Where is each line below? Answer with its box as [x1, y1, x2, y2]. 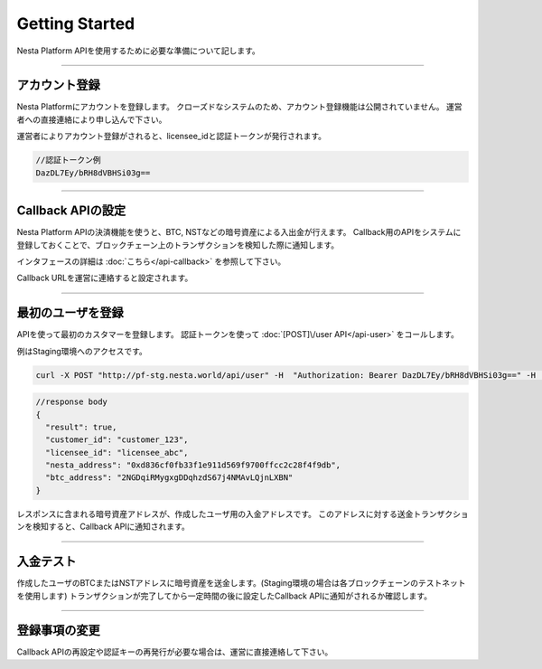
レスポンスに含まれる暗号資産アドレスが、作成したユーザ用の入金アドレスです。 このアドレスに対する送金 [16, 508, 414, 519]
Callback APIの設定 [16, 203, 126, 219]
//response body [35, 397, 108, 407]
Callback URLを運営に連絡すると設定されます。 [16, 272, 193, 284]
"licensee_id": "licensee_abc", [45, 448, 189, 457]
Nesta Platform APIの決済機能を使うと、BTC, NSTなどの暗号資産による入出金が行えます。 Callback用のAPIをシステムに [16, 227, 462, 238]
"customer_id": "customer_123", [45, 435, 189, 445]
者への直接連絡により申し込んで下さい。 [16, 114, 167, 125]
